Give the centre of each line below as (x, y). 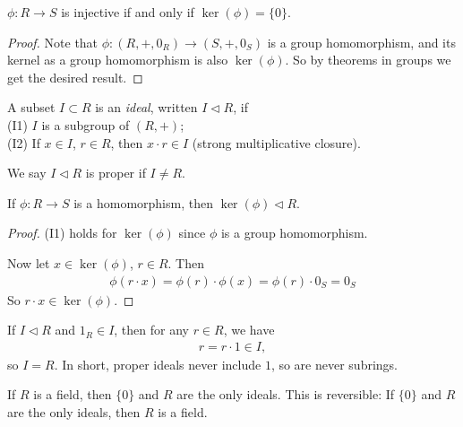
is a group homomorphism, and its (361, 42)
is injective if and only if (128, 12)
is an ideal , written (146, 107)
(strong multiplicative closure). (276, 142)
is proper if (116, 173)
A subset (31, 107)
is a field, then (73, 394)
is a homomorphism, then (143, 202)
